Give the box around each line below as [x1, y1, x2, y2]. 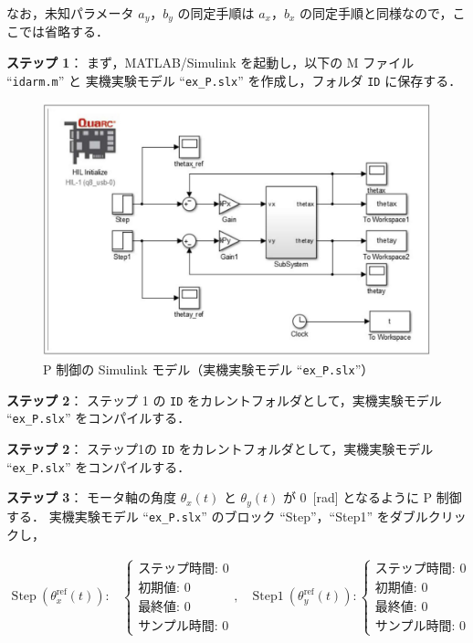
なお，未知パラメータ [6, 4, 134, 22]
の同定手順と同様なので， [300, 4, 453, 22]
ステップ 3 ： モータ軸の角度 [6, 488, 177, 507]
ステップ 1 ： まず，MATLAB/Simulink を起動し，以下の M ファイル [6, 53, 415, 72]
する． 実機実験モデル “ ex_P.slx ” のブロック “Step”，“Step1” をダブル [6, 506, 428, 525]
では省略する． [18, 22, 109, 41]
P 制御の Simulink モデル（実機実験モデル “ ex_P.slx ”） [43, 360, 374, 379]
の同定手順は [177, 4, 255, 22]
